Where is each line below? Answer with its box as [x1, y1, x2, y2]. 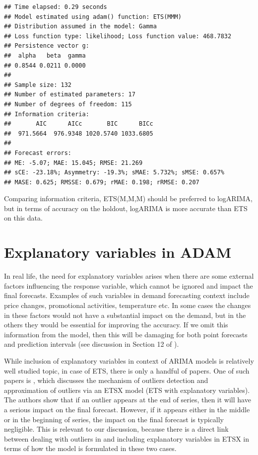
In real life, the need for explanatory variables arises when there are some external [4, 271, 254, 281]
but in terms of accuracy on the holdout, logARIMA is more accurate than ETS [4, 203, 248, 213]
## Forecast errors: [4, 149, 72, 156]
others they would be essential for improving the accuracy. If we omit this [4, 319, 228, 330]
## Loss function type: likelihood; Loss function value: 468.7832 [4, 32, 232, 40]
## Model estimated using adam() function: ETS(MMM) [4, 13, 182, 20]
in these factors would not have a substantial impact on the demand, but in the [4, 309, 246, 320]
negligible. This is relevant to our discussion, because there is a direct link [4, 424, 229, 434]
